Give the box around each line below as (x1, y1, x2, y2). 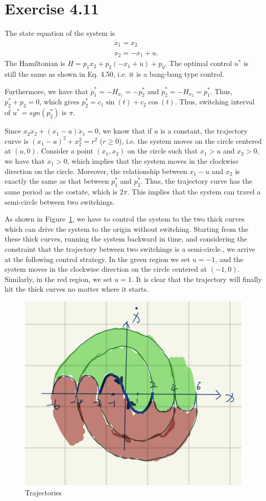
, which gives (39, 96, 80, 107)
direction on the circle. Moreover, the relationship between (5, 165, 187, 176)
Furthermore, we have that (5, 85, 88, 96)
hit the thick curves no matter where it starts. (5, 284, 149, 294)
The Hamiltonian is (5, 58, 65, 69)
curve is (5, 135, 29, 146)
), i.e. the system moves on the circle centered (119, 135, 262, 146)
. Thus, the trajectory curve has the (140, 176, 253, 186)
